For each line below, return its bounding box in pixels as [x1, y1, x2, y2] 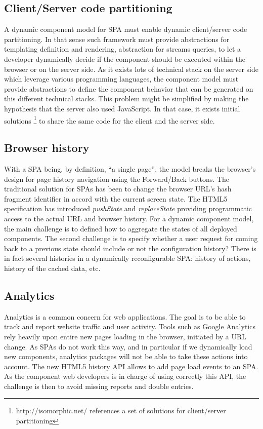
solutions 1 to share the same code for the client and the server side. [4, 113, 215, 126]
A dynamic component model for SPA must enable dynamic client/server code [4, 24, 247, 34]
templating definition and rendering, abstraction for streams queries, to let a [4, 44, 241, 54]
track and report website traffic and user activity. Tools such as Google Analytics [4, 321, 255, 332]
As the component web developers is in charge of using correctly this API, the [4, 371, 246, 381]
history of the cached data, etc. [4, 262, 101, 273]
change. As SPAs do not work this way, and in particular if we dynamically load [4, 341, 252, 352]
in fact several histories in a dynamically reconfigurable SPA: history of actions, [4, 253, 251, 263]
